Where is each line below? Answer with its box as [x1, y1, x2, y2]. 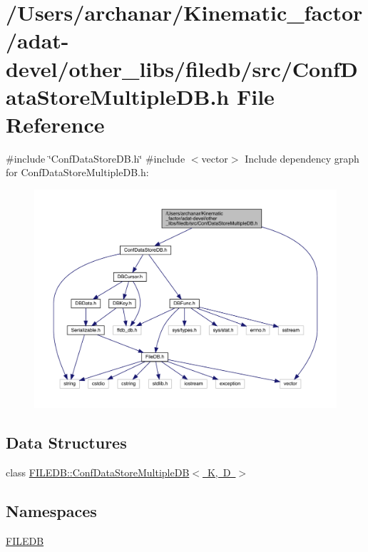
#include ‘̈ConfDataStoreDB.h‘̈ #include [6, 150, 185, 165]
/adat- [6, 26, 69, 55]
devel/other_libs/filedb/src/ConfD [6, 53, 358, 83]
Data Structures [6, 431, 127, 454]
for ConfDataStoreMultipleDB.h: [6, 165, 149, 180]
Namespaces [6, 499, 97, 521]
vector [201, 150, 228, 165]
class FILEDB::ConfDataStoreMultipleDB [6, 464, 190, 479]
